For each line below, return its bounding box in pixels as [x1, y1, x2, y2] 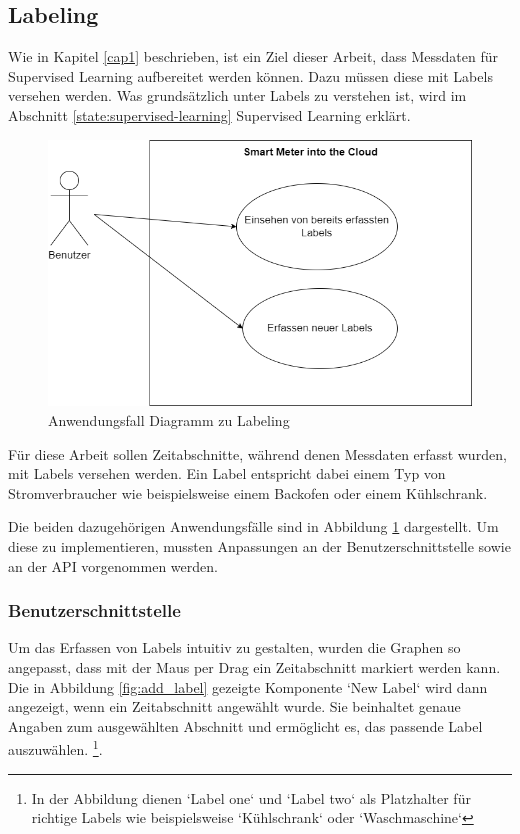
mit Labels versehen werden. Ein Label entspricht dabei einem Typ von [8, 463, 446, 484]
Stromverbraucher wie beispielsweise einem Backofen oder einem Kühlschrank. [8, 482, 488, 503]
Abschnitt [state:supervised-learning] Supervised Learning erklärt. [8, 104, 411, 125]
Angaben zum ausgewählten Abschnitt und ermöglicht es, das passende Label [8, 715, 483, 736]
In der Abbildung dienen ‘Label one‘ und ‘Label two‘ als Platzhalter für [31, 787, 471, 808]
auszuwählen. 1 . [8, 736, 103, 759]
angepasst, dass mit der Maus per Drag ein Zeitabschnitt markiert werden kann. [8, 656, 501, 677]
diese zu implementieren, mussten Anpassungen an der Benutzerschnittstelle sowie [8, 535, 511, 556]
